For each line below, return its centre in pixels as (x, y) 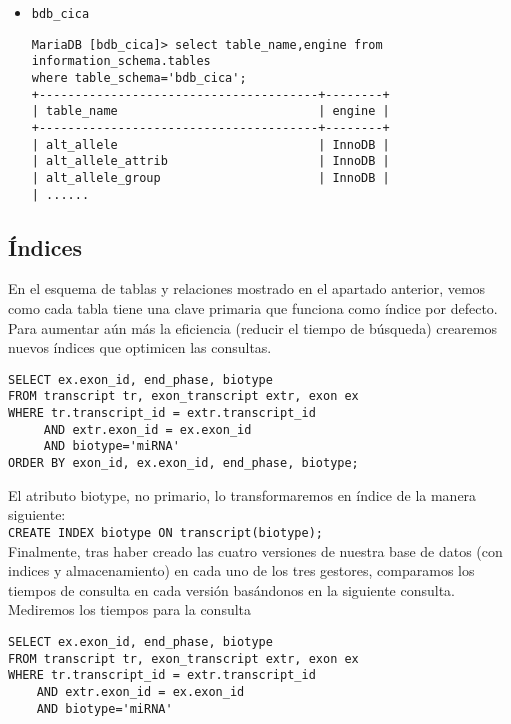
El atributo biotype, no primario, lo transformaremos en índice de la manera (242, 494)
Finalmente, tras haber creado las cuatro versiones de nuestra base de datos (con (255, 550)
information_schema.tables (121, 61)
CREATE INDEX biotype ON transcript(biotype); (165, 532)
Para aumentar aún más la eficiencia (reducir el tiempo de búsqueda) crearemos (253, 327)
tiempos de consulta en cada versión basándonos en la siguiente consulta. (232, 589)
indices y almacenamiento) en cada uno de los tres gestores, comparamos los (241, 570)
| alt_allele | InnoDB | (210, 144)
